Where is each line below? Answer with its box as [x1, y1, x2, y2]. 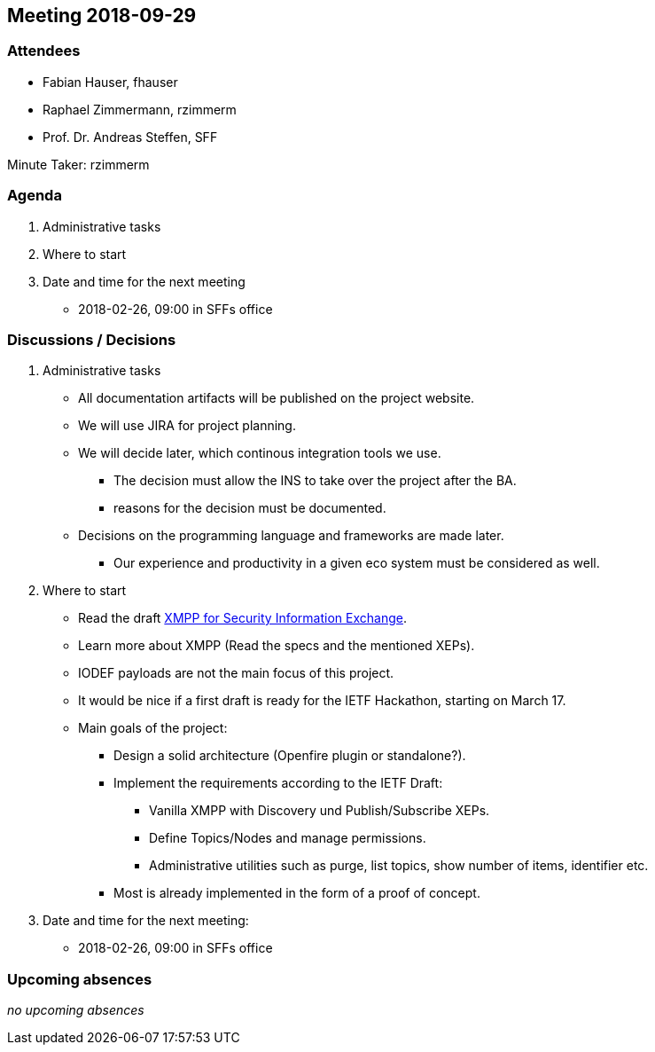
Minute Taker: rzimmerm [7, 156, 150, 172]
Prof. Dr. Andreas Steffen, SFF [43, 129, 218, 145]
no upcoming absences [7, 1002, 144, 1018]
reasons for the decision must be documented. [113, 500, 386, 516]
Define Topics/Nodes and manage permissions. [149, 830, 426, 846]
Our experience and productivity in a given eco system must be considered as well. [113, 555, 600, 571]
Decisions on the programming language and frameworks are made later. [78, 528, 504, 544]
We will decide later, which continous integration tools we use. [78, 445, 441, 461]
